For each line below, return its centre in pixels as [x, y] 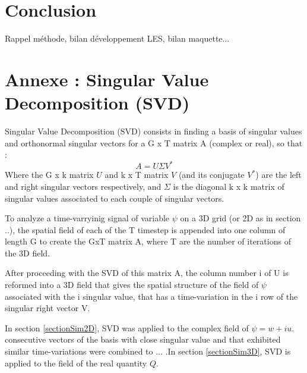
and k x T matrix [137, 175]
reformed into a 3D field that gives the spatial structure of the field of [132, 285]
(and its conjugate [211, 175]
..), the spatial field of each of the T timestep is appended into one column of [145, 229]
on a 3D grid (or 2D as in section [240, 218]
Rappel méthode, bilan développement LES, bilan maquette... [117, 38]
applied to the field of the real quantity [76, 363]
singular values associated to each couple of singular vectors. [115, 198]
